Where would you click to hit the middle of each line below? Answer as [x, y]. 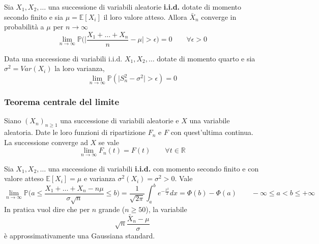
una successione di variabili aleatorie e [120, 120]
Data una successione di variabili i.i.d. [63, 58]
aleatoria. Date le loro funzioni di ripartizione [75, 132]
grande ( [112, 209]
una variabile [210, 120]
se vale [109, 142]
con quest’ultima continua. [212, 132]
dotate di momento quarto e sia [206, 58]
